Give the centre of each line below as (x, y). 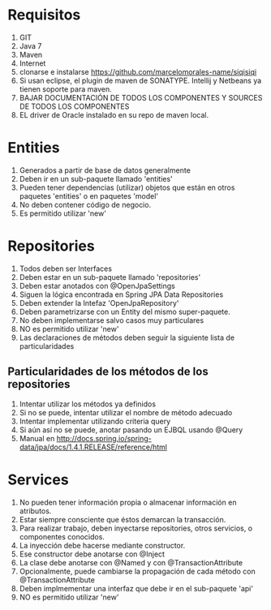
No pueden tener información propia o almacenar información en (128, 502)
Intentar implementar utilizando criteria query (95, 421)
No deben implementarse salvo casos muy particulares (112, 320)
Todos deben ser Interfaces (66, 268)
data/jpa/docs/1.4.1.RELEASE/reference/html (93, 447)
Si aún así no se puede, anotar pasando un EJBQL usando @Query (131, 430)
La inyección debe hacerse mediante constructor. (102, 545)
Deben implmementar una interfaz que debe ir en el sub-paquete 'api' (136, 588)
